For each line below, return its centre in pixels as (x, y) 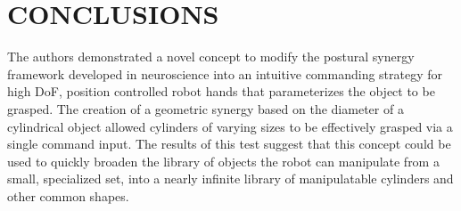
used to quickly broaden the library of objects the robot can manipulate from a (223, 161)
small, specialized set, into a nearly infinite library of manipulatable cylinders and (230, 179)
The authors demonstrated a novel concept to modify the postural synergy (211, 57)
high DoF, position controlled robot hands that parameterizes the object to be (221, 91)
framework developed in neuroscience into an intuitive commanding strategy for (225, 73)
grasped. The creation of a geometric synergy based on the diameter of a (206, 108)
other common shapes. (68, 195)
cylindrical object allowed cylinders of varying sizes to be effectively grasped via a (230, 126)
